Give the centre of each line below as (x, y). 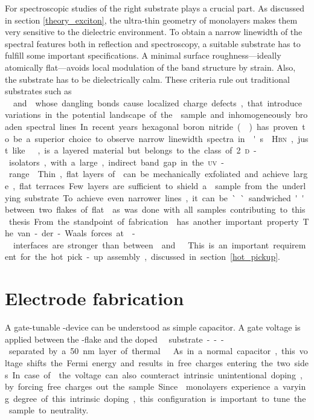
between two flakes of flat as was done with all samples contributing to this (155, 209)
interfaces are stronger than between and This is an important (141, 244)
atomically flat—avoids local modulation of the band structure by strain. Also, (150, 67)
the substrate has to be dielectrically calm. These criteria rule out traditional (147, 79)
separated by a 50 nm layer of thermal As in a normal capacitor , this (152, 351)
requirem (290, 244)
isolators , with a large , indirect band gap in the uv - (117, 162)
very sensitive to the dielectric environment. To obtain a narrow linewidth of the (154, 32)
